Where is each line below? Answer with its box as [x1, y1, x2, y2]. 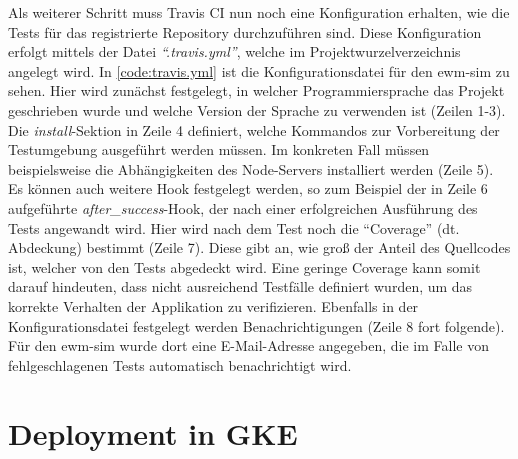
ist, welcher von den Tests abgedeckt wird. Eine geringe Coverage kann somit [8, 256, 481, 277]
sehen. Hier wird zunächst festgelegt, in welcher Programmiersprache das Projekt [8, 80, 505, 101]
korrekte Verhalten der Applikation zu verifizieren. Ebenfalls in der [8, 295, 419, 316]
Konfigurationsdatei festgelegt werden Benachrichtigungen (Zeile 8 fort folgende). [8, 315, 505, 336]
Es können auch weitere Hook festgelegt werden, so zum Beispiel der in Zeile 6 [8, 178, 488, 199]
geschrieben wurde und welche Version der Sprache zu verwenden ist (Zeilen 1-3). [8, 99, 506, 120]
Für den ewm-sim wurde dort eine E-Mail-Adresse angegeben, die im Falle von [8, 335, 489, 356]
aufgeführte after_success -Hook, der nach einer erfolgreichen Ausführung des [8, 197, 478, 218]
